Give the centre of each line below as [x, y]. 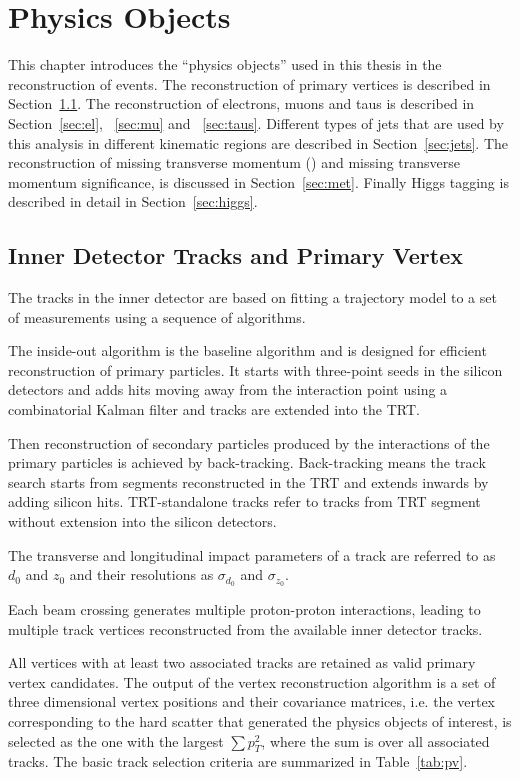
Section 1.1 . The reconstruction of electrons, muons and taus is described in [241, 103]
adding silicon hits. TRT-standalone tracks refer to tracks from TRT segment [244, 501]
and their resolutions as [141, 574]
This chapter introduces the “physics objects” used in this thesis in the [225, 64]
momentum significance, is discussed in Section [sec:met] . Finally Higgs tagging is [258, 181]
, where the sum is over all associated [375, 740]
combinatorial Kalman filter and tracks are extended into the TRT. [214, 409]
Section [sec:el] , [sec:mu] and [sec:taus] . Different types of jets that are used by [256, 122]
